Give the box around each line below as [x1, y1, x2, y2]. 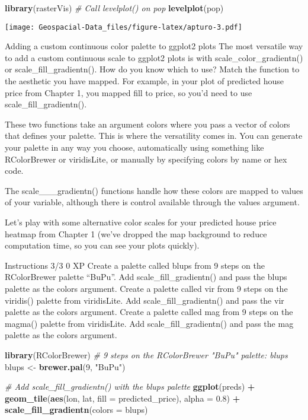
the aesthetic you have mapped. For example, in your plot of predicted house [5, 75, 284, 87]
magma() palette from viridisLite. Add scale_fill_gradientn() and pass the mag [5, 317, 294, 329]
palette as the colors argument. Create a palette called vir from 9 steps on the [5, 282, 288, 294]
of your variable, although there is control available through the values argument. [5, 196, 300, 208]
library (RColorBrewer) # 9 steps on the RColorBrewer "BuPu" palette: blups [5, 348, 288, 361]
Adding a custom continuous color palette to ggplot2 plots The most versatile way [5, 40, 303, 52]
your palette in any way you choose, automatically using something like [5, 141, 264, 153]
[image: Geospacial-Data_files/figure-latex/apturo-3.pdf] [5, 23, 242, 31]
